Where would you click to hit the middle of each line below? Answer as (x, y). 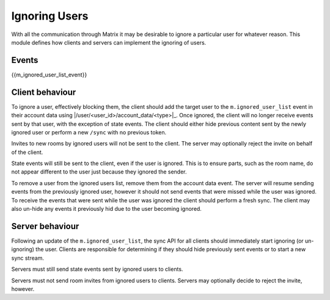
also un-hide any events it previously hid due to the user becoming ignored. (106, 209)
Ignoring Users (50, 16)
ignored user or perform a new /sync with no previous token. (89, 132)
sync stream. (28, 258)
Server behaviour (45, 226)
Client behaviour (44, 92)
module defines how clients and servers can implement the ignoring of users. (109, 42)
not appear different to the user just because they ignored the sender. (99, 172)
